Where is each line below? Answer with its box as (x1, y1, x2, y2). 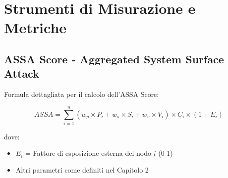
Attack (4, 66, 39, 81)
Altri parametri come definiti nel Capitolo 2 (15, 165, 149, 175)
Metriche (4, 17, 67, 38)
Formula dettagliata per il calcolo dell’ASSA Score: (4, 89, 159, 99)
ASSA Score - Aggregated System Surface (4, 51, 224, 66)
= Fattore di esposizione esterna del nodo (25, 148, 152, 158)
